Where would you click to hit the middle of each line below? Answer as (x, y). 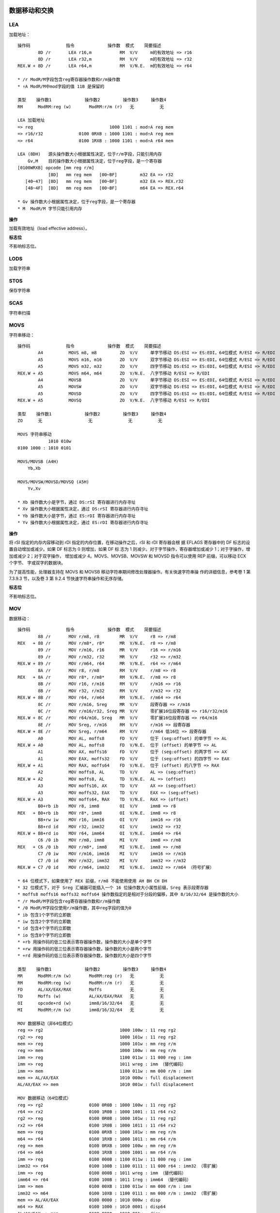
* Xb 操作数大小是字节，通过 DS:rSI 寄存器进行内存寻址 (77, 502)
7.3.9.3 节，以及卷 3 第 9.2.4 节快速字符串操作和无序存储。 (67, 578)
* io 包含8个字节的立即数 (44, 935)
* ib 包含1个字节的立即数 (44, 915)
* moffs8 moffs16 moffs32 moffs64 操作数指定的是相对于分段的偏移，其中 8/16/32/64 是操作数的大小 (128, 894)
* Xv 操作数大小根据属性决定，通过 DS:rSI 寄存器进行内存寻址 (83, 509)
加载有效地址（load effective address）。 (49, 229)
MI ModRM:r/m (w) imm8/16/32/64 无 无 (91, 1010)
